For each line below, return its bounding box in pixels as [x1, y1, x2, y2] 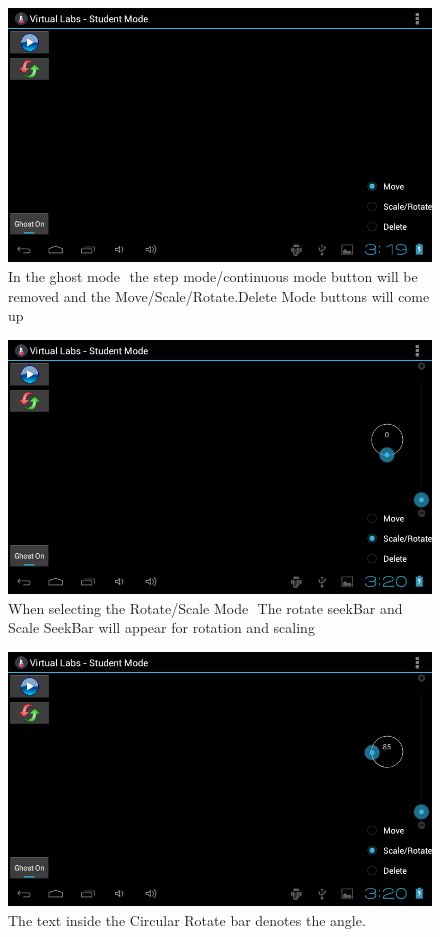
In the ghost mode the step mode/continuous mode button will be [8, 265, 418, 286]
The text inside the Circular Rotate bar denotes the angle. [8, 909, 366, 930]
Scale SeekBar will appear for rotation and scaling [8, 617, 315, 638]
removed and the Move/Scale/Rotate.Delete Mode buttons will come [8, 285, 430, 306]
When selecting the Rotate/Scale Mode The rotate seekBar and [8, 597, 403, 618]
